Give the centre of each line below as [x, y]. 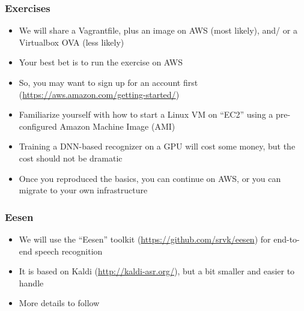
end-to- [287, 239]
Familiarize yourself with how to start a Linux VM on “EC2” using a [146, 114]
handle [31, 282]
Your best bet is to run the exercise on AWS [101, 62]
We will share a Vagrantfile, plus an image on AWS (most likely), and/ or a [158, 30]
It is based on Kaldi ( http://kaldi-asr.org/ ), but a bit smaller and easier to [157, 271]
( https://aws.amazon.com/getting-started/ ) [99, 94]
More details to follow [59, 303]
